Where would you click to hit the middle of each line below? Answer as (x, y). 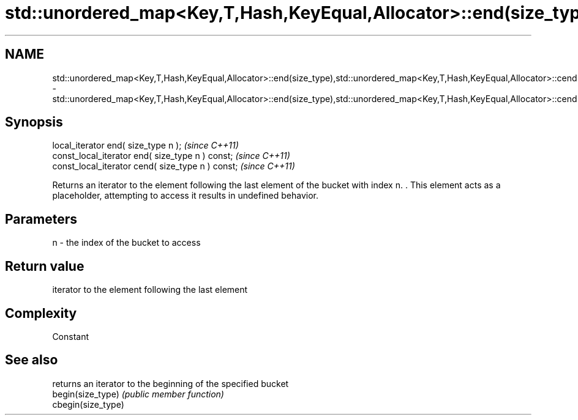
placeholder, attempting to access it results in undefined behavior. (185, 196)
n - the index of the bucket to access (126, 243)
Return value (45, 266)
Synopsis (34, 122)
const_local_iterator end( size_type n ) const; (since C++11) (171, 156)
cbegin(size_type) (88, 404)
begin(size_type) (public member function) (138, 394)
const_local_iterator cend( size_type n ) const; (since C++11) (174, 166)
